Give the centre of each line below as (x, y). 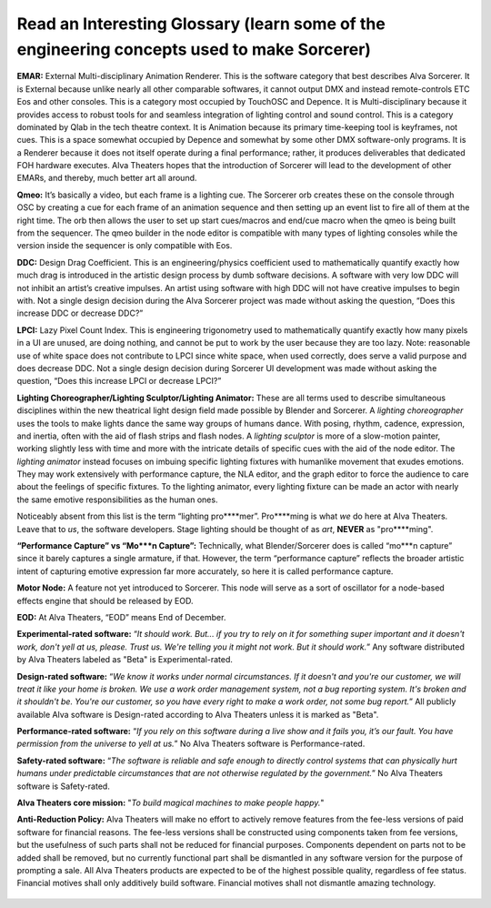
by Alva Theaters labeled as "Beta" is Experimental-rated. (125, 660)
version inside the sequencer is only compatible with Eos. (125, 246)
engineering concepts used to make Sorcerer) (194, 49)
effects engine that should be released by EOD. (105, 600)
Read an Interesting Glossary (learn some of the (201, 24)
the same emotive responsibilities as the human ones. (117, 499)
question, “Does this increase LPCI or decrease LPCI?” (119, 381)
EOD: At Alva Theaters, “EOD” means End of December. (121, 617)
